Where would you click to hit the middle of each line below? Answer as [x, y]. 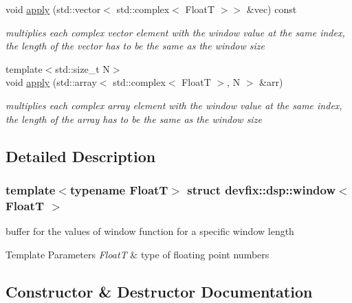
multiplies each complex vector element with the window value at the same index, [175, 32]
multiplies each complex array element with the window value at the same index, [174, 105]
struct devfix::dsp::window [262, 189]
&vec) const [272, 9]
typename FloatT [119, 189]
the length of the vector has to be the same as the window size [135, 46]
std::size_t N [82, 68]
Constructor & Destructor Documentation [159, 291]
